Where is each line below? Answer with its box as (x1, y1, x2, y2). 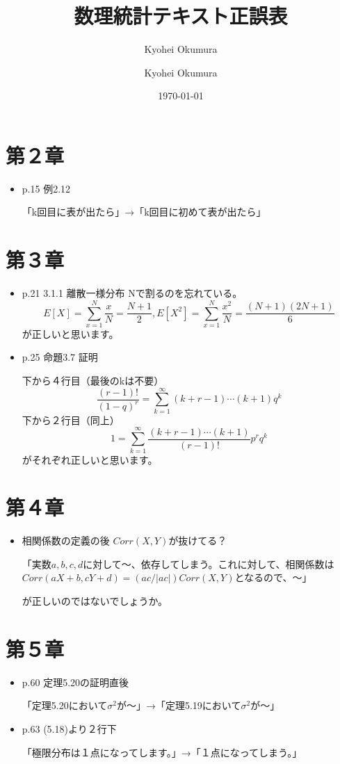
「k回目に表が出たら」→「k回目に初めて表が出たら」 (22, 204, 266, 219)
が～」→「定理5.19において (116, 698, 241, 713)
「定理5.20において (22, 698, 108, 713)
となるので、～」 (234, 570, 312, 585)
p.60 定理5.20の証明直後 (22, 674, 129, 689)
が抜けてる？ (168, 533, 227, 548)
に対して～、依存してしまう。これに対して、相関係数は (83, 556, 334, 571)
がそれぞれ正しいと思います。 (22, 452, 158, 466)
